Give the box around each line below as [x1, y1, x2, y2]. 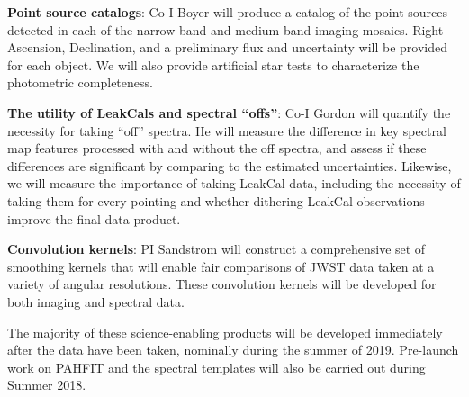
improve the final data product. [7, 209, 181, 228]
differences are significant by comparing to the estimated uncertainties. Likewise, [7, 156, 452, 175]
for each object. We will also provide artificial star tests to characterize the [7, 55, 419, 74]
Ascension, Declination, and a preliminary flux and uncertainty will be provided [7, 38, 448, 57]
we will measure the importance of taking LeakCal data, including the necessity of [7, 174, 461, 193]
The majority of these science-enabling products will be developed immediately [7, 322, 443, 341]
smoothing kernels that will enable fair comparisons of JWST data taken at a [7, 257, 435, 275]
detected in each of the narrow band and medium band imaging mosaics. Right [7, 20, 444, 39]
